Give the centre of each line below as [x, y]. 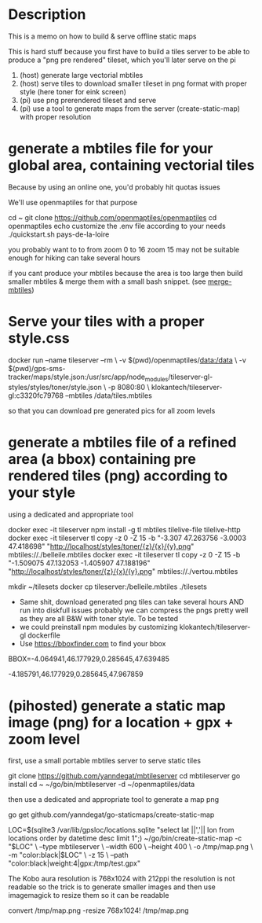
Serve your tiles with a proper [106, 322]
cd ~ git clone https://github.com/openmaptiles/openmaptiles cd [113, 217]
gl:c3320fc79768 [36, 395]
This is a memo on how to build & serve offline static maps [102, 36]
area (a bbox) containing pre [102, 459]
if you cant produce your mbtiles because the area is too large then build [126, 273]
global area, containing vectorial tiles [131, 165]
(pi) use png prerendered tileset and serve [88, 100]
